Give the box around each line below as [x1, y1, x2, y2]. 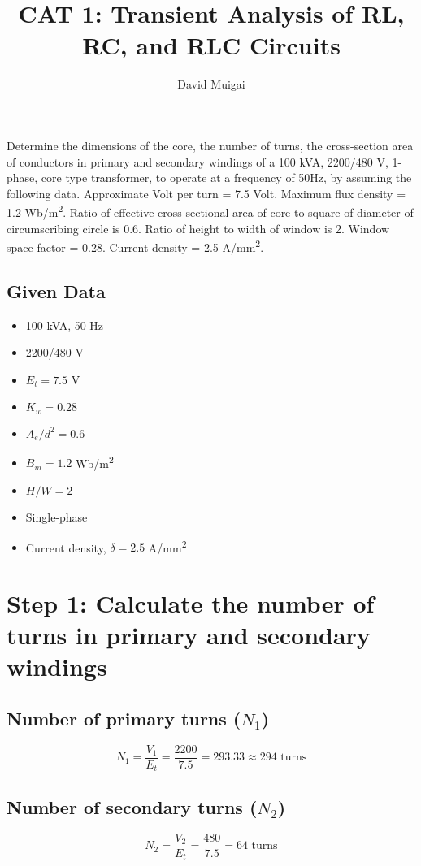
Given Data [7, 278, 106, 303]
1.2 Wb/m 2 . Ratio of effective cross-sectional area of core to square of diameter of [7, 201, 414, 220]
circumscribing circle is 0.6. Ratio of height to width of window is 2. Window [7, 219, 390, 236]
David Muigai [177, 76, 245, 93]
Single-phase [25, 509, 88, 526]
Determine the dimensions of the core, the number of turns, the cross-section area [7, 136, 414, 154]
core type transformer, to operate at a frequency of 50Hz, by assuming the [41, 169, 412, 186]
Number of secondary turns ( [7, 794, 258, 819]
